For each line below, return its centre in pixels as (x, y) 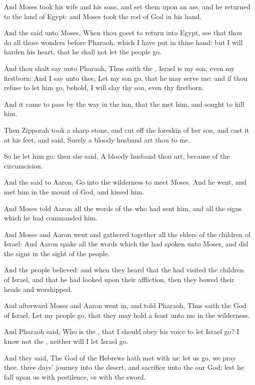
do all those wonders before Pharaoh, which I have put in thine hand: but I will (123, 42)
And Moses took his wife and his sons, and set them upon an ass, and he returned (127, 6)
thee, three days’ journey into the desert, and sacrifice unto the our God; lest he (124, 367)
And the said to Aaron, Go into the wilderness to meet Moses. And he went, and (125, 182)
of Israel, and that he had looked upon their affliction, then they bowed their (119, 279)
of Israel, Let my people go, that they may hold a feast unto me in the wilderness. (127, 315)
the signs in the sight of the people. (57, 253)
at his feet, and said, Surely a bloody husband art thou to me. (97, 139)
